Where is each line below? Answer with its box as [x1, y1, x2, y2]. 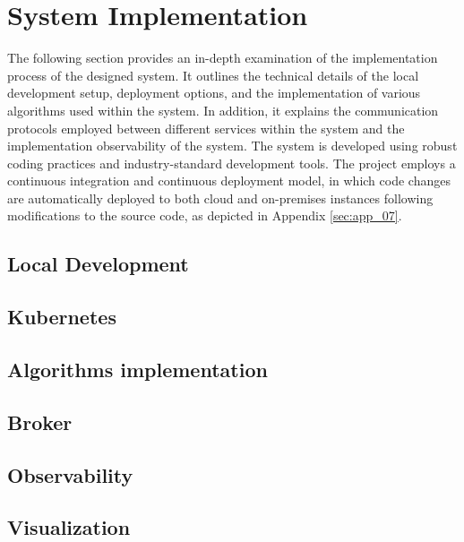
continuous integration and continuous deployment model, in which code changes [7, 171, 451, 190]
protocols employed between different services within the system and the [7, 118, 405, 137]
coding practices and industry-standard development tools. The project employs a [7, 153, 456, 172]
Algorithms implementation [7, 356, 268, 383]
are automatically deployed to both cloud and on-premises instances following [7, 188, 434, 207]
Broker [7, 408, 73, 435]
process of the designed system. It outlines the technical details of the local [7, 65, 419, 84]
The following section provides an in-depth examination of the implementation [7, 48, 438, 67]
